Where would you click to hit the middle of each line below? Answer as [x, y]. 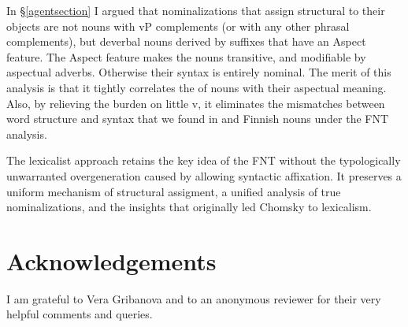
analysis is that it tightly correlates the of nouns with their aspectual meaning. [197, 87]
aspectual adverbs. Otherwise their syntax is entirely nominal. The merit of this [199, 72]
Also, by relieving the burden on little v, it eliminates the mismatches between [196, 103]
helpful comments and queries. [80, 314]
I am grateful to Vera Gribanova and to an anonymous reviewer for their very [194, 298]
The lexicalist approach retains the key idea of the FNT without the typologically [204, 160]
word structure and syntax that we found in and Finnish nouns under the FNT [198, 119]
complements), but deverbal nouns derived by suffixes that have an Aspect [186, 41]
